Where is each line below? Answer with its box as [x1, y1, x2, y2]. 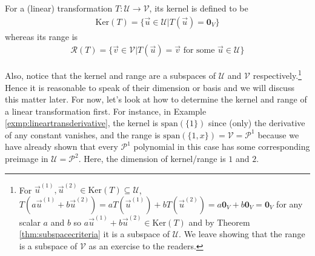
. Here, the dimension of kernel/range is [78, 152, 226, 165]
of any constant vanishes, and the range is [5, 128, 161, 141]
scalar [19, 215, 41, 228]
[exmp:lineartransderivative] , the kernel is [5, 116, 159, 129]
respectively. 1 [253, 67, 302, 81]
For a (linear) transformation [5, 2, 113, 14]
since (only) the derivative [208, 116, 305, 129]
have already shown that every [5, 140, 118, 153]
